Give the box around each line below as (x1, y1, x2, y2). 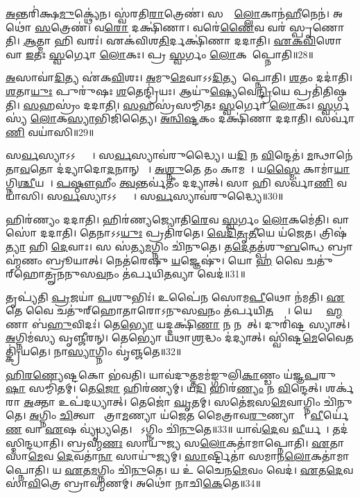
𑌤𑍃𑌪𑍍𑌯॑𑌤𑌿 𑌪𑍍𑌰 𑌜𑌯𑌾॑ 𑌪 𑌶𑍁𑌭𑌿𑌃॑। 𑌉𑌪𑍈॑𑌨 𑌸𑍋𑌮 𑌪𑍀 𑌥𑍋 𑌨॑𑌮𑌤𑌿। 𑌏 (6, 289, 345, 304)
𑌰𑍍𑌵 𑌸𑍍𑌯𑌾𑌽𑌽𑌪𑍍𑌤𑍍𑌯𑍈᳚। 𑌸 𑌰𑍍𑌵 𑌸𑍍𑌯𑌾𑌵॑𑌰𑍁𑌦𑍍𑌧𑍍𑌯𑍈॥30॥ (62, 189, 284, 203)
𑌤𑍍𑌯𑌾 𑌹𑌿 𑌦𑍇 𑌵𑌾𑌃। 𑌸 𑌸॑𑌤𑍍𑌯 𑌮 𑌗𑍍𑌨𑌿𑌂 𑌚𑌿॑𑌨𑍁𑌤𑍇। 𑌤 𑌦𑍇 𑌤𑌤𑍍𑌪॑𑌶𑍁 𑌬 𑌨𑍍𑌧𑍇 (6, 239, 325, 253)
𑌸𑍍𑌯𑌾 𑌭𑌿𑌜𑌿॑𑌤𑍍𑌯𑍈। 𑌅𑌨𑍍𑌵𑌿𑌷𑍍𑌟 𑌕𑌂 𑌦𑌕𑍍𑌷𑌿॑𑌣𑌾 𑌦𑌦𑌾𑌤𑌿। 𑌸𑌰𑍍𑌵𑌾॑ (67, 111, 355, 126)
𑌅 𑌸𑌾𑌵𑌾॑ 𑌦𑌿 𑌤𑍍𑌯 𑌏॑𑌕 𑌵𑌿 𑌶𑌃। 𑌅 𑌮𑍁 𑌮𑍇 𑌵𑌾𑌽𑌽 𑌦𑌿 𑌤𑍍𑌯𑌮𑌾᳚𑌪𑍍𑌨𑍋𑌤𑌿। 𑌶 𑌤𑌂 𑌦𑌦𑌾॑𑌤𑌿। (6, 70, 353, 85)
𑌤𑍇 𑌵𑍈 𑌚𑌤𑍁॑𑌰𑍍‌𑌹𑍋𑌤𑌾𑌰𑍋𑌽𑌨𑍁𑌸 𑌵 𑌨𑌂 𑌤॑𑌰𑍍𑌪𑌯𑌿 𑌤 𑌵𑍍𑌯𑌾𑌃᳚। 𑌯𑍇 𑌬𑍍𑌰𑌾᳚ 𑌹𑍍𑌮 (6, 303, 343, 318)
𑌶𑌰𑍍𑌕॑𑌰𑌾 (325, 381, 354, 395)
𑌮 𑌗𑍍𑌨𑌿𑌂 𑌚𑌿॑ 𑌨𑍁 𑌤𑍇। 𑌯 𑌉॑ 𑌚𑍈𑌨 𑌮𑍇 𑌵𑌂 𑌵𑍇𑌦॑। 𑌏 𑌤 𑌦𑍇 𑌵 (91, 462, 354, 476)
